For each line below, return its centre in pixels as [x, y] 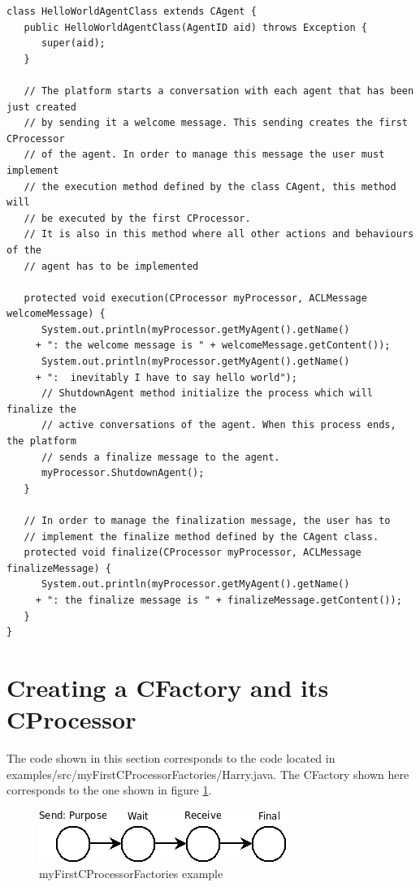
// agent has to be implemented [111, 266]
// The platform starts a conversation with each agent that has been [219, 91]
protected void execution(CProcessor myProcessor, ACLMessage [195, 298]
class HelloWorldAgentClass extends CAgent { [132, 11]
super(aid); [73, 43]
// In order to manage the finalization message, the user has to [207, 521]
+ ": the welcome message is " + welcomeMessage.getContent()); [213, 346]
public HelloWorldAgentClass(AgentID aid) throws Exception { [195, 27]
